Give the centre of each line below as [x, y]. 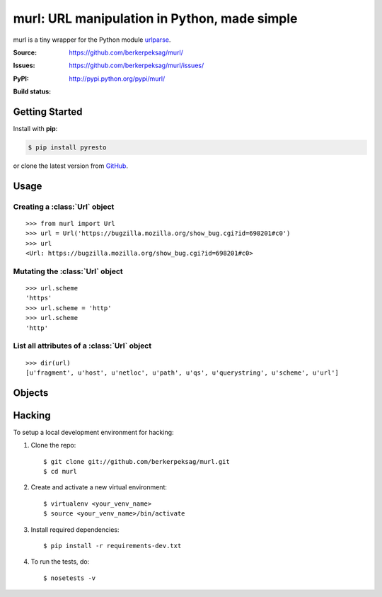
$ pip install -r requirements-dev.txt [112, 546]
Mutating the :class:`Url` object [68, 271]
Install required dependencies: [75, 529]
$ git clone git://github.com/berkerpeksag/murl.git [137, 461]
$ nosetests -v [70, 578]
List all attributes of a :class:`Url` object [82, 346]
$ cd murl [60, 472]
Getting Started [48, 112]
